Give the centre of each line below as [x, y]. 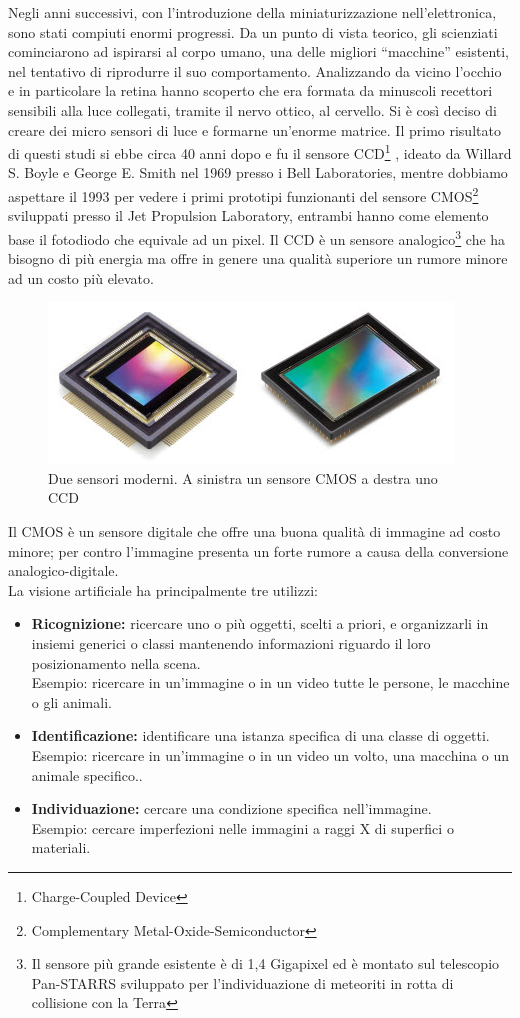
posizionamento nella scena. [116, 662]
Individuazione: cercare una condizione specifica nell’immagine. [231, 808]
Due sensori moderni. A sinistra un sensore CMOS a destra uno [243, 477]
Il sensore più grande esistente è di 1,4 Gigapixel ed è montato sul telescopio [265, 963]
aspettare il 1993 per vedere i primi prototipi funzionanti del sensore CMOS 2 [243, 194]
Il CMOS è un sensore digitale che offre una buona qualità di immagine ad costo [254, 531]
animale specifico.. [87, 774]
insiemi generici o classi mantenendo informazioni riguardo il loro [231, 643]
